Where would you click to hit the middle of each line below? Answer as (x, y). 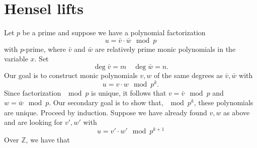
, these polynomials (224, 102)
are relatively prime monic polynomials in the (165, 49)
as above (237, 112)
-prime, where (45, 49)
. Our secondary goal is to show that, (106, 102)
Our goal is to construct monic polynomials (71, 75)
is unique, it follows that (129, 92)
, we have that (48, 140)
